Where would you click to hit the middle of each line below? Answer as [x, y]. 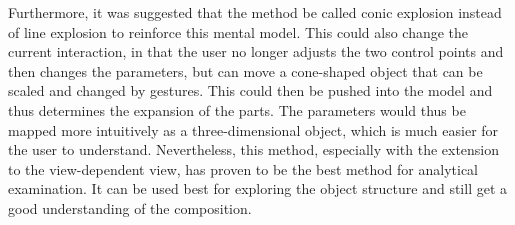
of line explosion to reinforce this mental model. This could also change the [238, 31]
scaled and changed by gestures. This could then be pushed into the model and [250, 90]
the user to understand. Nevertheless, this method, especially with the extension [254, 149]
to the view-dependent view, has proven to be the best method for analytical [243, 168]
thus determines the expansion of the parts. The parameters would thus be [237, 109]
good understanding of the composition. [130, 207]
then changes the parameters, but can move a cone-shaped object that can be [245, 70]
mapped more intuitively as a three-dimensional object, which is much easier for [253, 129]
